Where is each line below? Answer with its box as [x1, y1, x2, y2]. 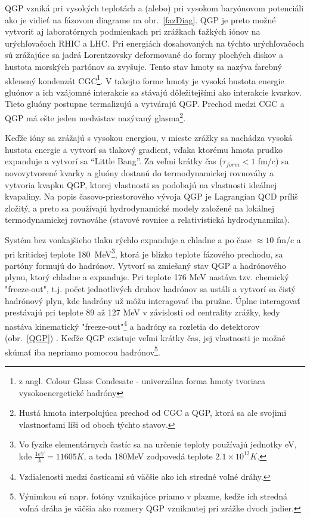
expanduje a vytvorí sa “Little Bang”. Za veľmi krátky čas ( [5, 155, 222, 167]
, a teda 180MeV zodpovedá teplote [83, 449, 213, 462]
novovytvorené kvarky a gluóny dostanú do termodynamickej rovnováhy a [5, 167, 274, 179]
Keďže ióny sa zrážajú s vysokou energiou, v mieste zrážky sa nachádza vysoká [5, 131, 293, 144]
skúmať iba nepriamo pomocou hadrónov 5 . [5, 344, 160, 358]
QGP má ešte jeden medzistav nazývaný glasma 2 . [5, 110, 186, 124]
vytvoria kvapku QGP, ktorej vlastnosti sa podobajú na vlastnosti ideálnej [5, 178, 277, 191]
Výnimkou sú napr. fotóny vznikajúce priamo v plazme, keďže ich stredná [18, 490, 288, 502]
